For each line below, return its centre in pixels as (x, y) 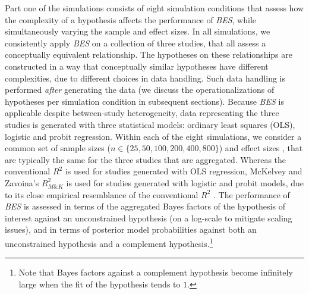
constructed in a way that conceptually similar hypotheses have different (137, 66)
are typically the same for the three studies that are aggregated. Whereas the (146, 159)
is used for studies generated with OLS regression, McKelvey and (184, 171)
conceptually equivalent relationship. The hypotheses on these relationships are (149, 54)
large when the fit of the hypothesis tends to (100, 284)
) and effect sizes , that (261, 148)
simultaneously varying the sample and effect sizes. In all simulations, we (138, 31)
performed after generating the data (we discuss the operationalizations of (140, 90)
